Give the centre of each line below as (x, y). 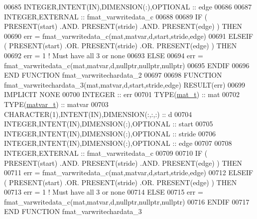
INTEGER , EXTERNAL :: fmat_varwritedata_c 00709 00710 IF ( (106, 153)
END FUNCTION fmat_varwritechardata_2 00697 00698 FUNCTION (113, 75)
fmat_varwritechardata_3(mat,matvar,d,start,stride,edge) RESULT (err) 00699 (125, 84)
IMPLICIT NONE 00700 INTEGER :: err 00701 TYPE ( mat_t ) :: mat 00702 (122, 94)
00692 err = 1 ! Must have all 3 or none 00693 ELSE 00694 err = (104, 55)
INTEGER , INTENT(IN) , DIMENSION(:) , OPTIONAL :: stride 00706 (110, 133)
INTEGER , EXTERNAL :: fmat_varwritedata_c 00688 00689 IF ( (106, 16)
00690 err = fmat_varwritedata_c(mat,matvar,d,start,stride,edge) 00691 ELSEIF (129, 36)
